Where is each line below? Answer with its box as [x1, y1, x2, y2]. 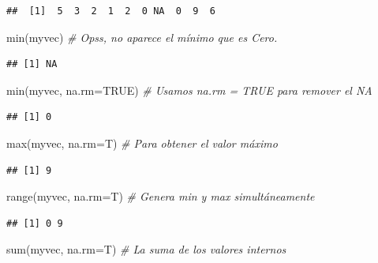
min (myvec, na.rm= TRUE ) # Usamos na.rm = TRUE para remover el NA [6, 81, 372, 98]
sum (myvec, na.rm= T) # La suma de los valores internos [6, 241, 286, 257]
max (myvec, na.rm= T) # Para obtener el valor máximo [6, 134, 278, 151]
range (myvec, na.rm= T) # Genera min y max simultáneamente [6, 188, 315, 205]
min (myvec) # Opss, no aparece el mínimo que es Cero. [6, 28, 278, 45]
